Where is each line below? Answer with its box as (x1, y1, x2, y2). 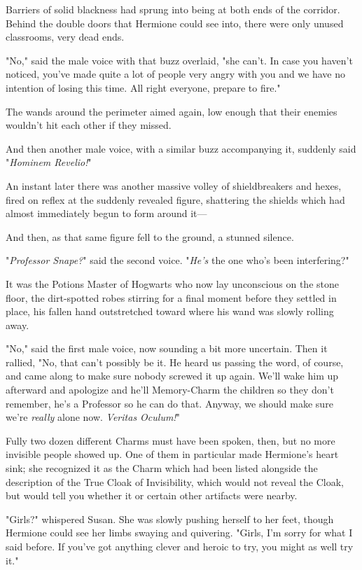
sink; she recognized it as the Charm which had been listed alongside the (6, 461, 318, 475)
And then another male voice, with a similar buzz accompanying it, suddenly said (6, 141, 356, 155)
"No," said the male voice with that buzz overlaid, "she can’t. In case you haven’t (6, 53, 353, 67)
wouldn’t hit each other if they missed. (6, 118, 172, 132)
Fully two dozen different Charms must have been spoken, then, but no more (6, 433, 335, 447)
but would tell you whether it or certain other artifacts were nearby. (6, 488, 298, 503)
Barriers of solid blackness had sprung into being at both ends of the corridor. (6, 2, 340, 16)
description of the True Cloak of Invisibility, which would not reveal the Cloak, (6, 474, 344, 489)
